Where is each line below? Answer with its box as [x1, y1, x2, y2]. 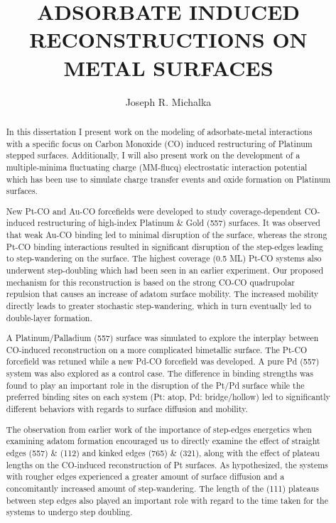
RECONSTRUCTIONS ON [29, 25, 308, 54]
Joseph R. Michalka [125, 94, 212, 109]
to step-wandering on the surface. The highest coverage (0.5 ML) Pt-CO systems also [6, 252, 322, 264]
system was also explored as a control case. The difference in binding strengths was [6, 367, 313, 379]
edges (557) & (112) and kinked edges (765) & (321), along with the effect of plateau [6, 446, 320, 458]
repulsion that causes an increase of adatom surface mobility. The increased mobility [6, 288, 319, 300]
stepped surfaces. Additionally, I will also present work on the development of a [6, 149, 300, 161]
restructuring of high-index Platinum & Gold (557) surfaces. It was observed [38, 217, 320, 229]
